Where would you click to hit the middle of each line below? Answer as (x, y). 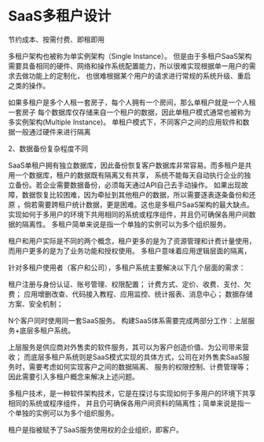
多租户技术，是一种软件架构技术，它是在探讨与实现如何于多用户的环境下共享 (132, 393)
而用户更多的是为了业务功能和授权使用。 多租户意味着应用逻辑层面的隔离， (130, 250)
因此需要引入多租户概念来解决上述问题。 (73, 376)
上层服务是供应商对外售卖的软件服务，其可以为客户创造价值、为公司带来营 (128, 347)
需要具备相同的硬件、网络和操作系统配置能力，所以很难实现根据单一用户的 (128, 66)
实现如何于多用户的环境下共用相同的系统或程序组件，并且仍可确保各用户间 (128, 214)
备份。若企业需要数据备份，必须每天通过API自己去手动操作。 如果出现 (128, 185)
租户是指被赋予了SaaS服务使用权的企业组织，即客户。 (95, 429)
